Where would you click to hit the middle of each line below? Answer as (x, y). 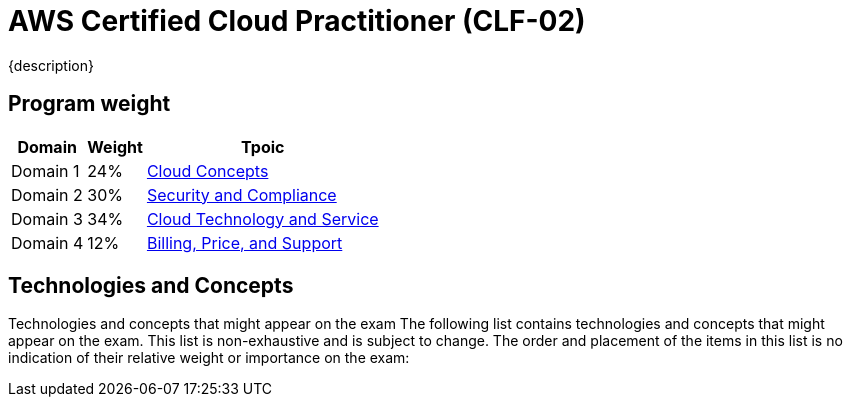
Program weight (89, 104)
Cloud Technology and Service (262, 218)
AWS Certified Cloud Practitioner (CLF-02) (297, 21)
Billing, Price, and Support (244, 242)
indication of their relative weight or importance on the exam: (209, 358)
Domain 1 (45, 170)
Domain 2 (47, 194)
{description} (51, 65)
